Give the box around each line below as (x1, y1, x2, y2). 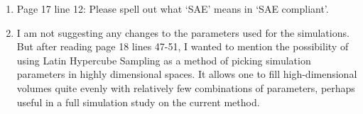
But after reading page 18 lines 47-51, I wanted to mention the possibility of (16, 39, 349, 54)
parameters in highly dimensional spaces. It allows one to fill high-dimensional (16, 67, 357, 81)
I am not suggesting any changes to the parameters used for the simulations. (16, 25, 350, 40)
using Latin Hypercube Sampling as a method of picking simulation (16, 52, 311, 67)
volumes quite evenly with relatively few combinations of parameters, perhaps (16, 80, 355, 95)
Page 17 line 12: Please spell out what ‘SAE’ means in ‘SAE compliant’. (16, 1, 329, 16)
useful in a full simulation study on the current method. (16, 94, 260, 109)
